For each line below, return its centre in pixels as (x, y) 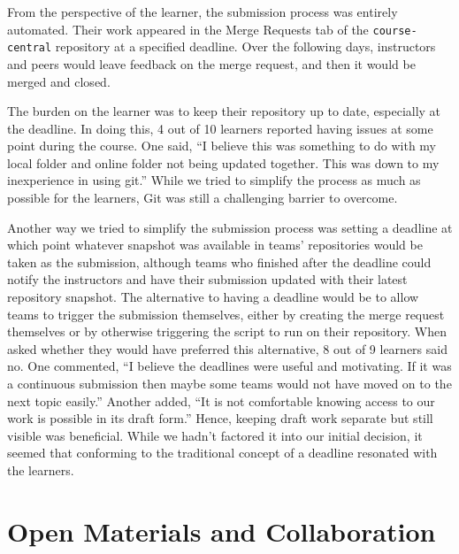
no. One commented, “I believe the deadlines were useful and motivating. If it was (229, 366)
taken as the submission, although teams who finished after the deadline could (219, 262)
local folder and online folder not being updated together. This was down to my (223, 162)
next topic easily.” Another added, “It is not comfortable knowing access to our (221, 400)
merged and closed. (59, 81)
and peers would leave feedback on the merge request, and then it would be (211, 63)
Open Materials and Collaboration (222, 531)
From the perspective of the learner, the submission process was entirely (203, 12)
